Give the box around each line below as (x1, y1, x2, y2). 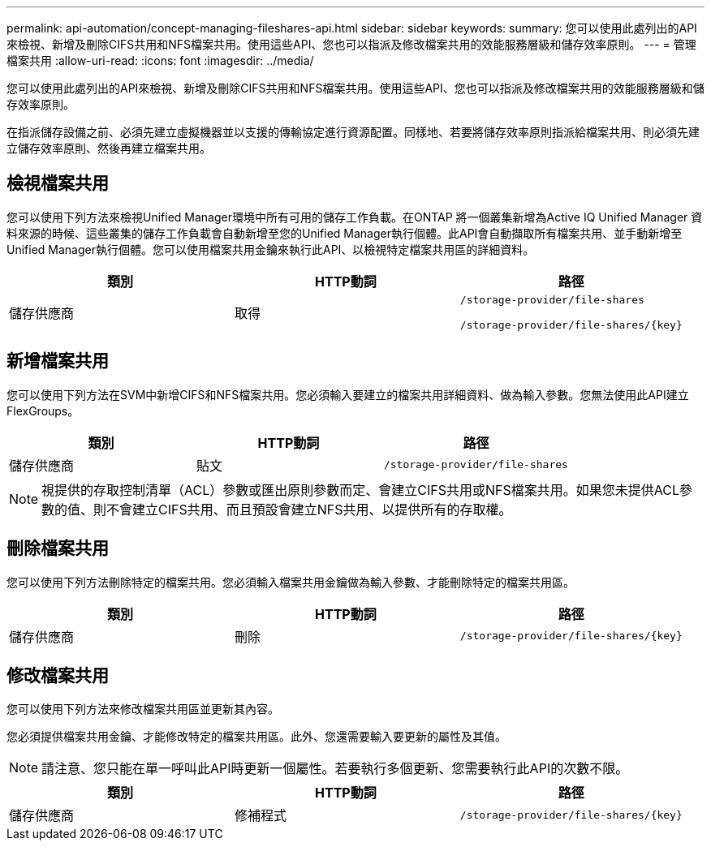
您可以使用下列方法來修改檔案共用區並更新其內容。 (6, 702, 279, 716)
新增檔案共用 (6, 350, 109, 372)
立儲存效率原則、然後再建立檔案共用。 (6, 141, 211, 155)
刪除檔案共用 (6, 538, 109, 559)
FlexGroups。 (6, 403, 80, 418)
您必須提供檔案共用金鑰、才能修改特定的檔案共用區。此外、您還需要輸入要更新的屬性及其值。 (6, 729, 506, 744)
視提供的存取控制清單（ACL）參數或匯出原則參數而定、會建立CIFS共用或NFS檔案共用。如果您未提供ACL (41, 481, 679, 498)
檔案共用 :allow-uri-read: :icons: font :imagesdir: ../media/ (6, 54, 314, 67)
